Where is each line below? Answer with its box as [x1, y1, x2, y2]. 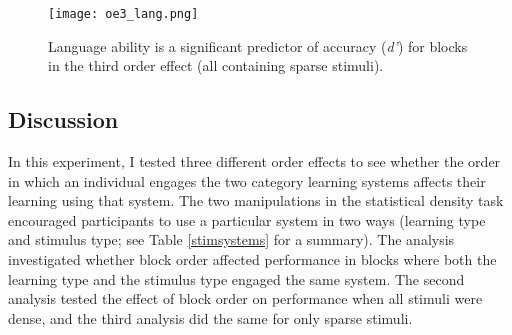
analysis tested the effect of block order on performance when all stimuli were [8, 288, 483, 309]
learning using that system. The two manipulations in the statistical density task [8, 190, 504, 211]
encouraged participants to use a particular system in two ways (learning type [8, 209, 486, 230]
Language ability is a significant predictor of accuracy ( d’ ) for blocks [48, 35, 468, 56]
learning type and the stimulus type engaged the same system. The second [8, 268, 465, 289]
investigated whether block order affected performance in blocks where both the [8, 249, 497, 270]
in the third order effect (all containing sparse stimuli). [48, 55, 384, 76]
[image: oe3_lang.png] [48, 7, 199, 21]
